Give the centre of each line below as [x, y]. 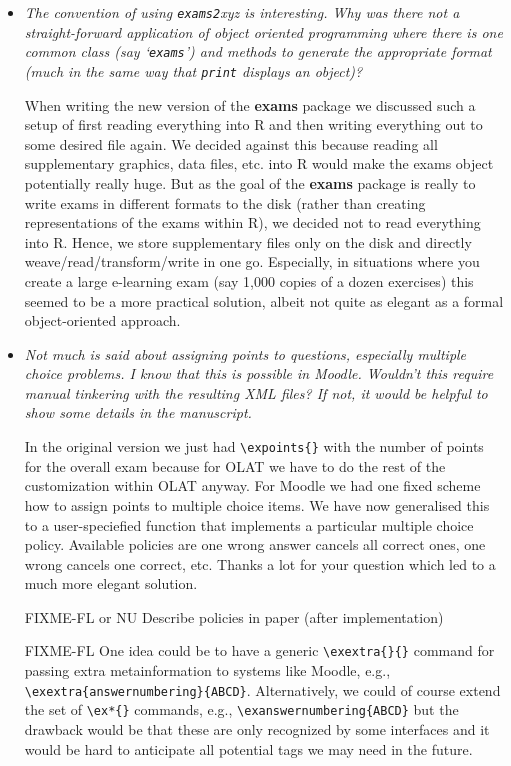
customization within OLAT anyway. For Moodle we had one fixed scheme [252, 485]
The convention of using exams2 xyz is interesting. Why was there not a [242, 12]
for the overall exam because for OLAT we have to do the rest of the [235, 465]
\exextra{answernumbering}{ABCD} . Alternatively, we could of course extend [262, 689]
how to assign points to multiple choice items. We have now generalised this [257, 504]
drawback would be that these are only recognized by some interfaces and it [257, 729]
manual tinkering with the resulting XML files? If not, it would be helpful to [256, 392]
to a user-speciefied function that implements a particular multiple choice [249, 524]
